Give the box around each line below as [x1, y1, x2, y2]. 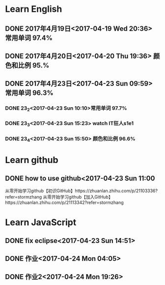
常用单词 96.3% [5, 89, 54, 97]
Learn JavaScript [5, 217, 77, 228]
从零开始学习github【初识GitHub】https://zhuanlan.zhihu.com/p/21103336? [5, 188, 158, 194]
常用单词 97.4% [5, 34, 53, 42]
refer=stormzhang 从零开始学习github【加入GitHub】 [5, 194, 113, 200]
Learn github [5, 155, 58, 166]
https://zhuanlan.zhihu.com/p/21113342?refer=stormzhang [5, 199, 124, 205]
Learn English [5, 3, 62, 15]
